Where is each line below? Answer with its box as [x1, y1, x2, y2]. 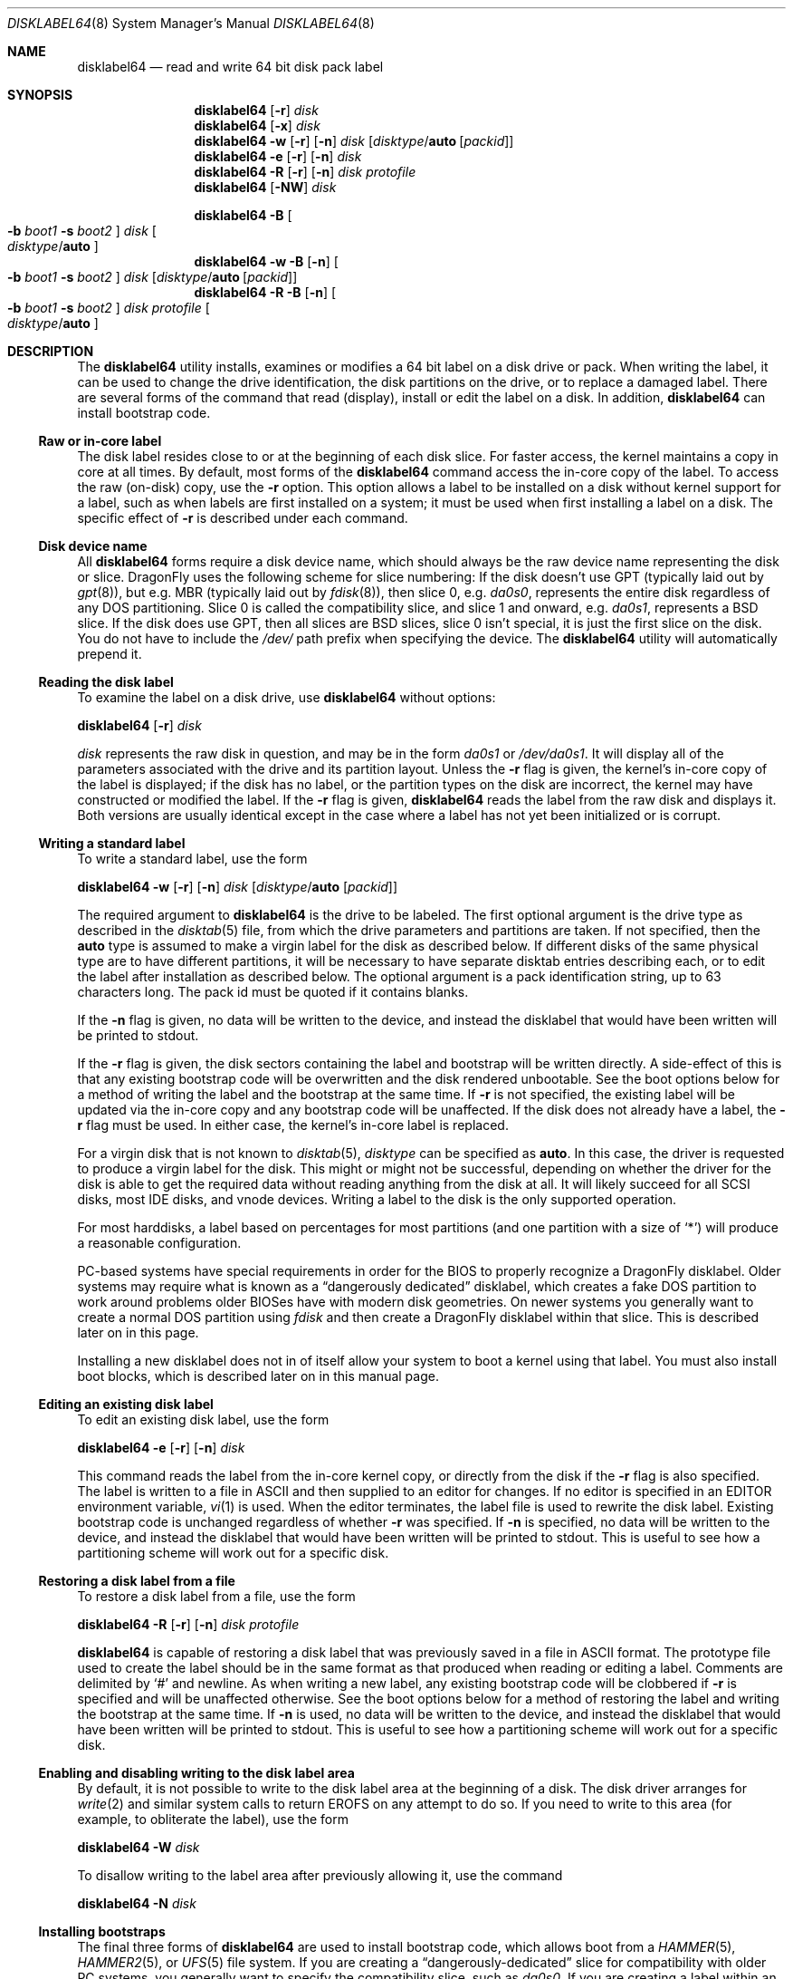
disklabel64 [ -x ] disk [194, 118, 320, 133]
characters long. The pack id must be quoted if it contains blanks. [77, 984, 469, 999]
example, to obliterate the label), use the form [77, 1811, 349, 1827]
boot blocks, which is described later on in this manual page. [77, 1368, 439, 1384]
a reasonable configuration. [77, 1235, 242, 1250]
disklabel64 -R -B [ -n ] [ [194, 285, 337, 300]
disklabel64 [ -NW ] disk [194, 179, 337, 195]
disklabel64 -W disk [77, 1839, 200, 1855]
